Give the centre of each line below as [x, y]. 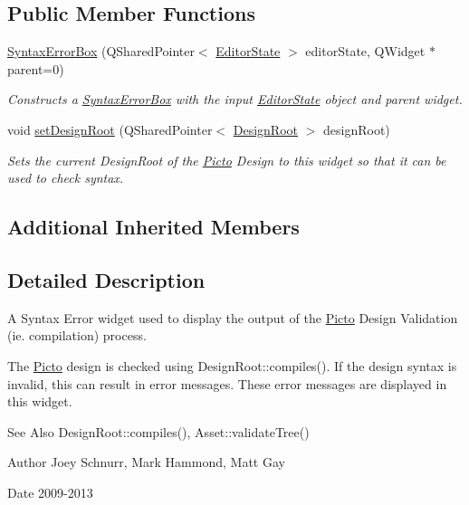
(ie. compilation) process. [77, 335]
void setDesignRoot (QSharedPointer [110, 129]
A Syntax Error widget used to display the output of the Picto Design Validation [233, 317]
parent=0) [36, 68]
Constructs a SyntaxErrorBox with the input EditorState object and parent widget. [235, 99]
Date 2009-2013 [50, 492]
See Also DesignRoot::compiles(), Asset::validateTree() [158, 431]
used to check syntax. [66, 178]
